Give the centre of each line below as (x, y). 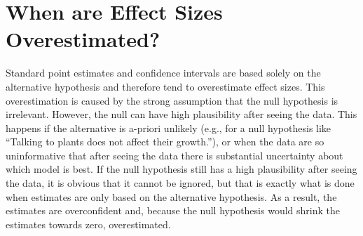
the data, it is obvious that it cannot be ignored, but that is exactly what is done (180, 183)
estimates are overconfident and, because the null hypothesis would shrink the (173, 210)
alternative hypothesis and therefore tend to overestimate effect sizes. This (165, 86)
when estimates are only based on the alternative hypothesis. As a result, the (171, 196)
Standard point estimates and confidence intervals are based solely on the (163, 73)
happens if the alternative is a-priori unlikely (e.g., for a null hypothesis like (169, 127)
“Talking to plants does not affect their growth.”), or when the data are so (165, 142)
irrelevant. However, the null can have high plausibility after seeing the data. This (181, 114)
